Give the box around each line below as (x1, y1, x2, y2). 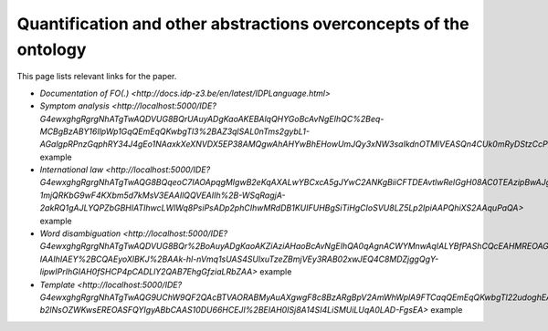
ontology (16, 39, 87, 59)
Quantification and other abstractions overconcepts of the (16, 14, 469, 34)
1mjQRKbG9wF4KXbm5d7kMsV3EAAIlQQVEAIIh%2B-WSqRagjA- (39, 190, 287, 201)
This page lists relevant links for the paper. (16, 71, 177, 82)
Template (39, 279, 76, 290)
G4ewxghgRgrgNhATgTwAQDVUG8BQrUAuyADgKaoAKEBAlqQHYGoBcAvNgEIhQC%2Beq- (39, 113, 385, 124)
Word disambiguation (39, 228, 121, 239)
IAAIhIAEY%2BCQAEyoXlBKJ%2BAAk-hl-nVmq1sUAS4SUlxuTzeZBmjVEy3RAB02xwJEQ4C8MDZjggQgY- (39, 253, 439, 264)
